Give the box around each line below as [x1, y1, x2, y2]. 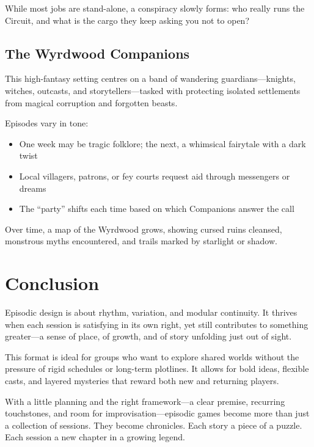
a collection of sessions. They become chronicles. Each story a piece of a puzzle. [5, 418, 302, 431]
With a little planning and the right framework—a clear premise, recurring [5, 394, 285, 407]
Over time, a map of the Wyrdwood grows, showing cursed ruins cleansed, [5, 222, 282, 235]
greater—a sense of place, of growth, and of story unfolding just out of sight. [5, 330, 292, 343]
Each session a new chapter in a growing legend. [5, 431, 185, 443]
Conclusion [5, 271, 100, 296]
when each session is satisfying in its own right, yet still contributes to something [5, 318, 309, 330]
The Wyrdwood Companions [5, 43, 190, 62]
